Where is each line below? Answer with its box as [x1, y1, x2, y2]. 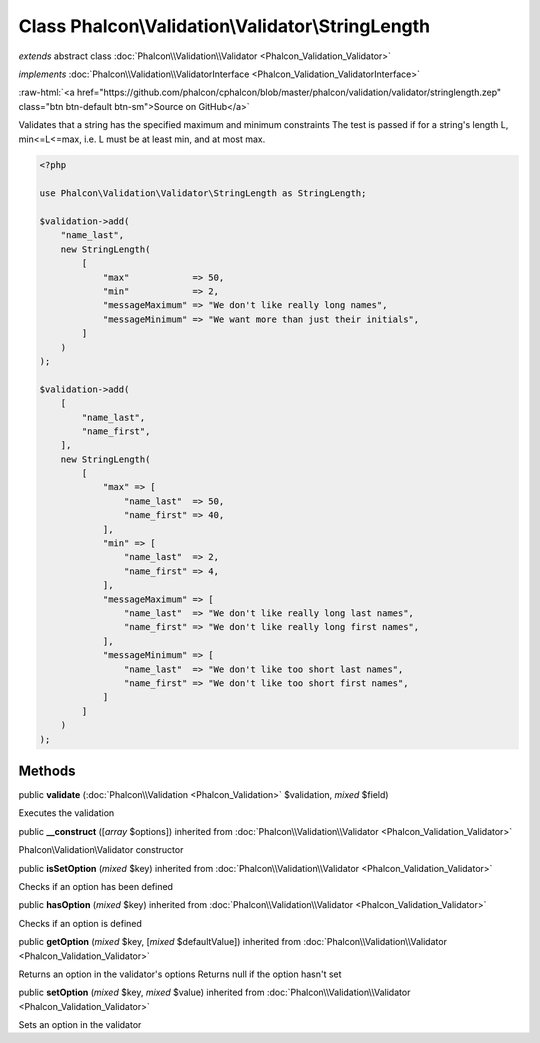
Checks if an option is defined [18, 917, 142, 929]
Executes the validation [18, 807, 115, 819]
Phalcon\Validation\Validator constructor [18, 844, 184, 856]
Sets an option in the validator [18, 1019, 142, 1031]
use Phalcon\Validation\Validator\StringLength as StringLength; [39, 188, 367, 199]
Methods [18, 762, 76, 779]
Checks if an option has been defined [18, 880, 174, 892]
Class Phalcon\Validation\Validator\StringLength [18, 15, 431, 37]
